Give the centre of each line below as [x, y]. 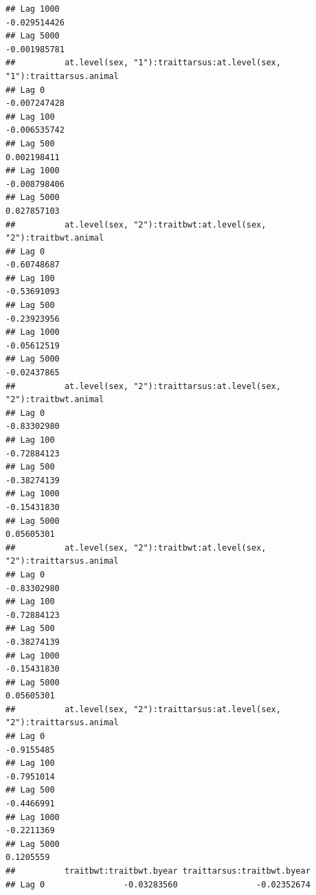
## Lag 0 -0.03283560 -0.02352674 [158, 884]
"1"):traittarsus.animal [62, 76]
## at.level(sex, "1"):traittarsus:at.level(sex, [143, 63]
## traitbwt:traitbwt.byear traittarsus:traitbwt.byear [158, 871]
